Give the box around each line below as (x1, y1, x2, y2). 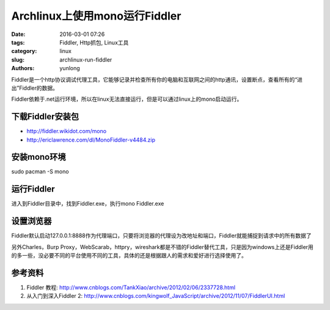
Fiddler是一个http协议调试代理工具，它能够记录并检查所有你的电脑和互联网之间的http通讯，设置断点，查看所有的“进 (11, 76, 302, 83)
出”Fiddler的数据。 (11, 84, 58, 92)
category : (11, 48, 37, 55)
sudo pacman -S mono (11, 168, 70, 175)
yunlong (59, 65, 81, 72)
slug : (11, 56, 24, 63)
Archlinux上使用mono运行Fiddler (11, 9, 182, 23)
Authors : (11, 65, 35, 72)
